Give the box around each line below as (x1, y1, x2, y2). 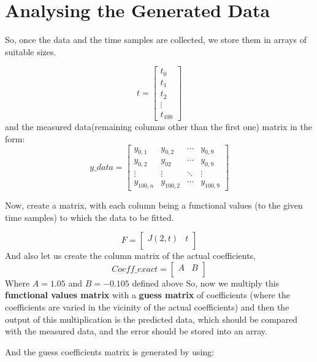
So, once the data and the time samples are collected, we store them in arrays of (5, 33, 307, 46)
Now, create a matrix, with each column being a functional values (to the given (5, 199, 303, 211)
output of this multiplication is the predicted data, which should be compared (5, 312, 298, 325)
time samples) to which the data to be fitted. (5, 210, 174, 223)
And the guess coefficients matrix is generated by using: (5, 345, 215, 358)
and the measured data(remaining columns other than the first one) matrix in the (5, 120, 312, 133)
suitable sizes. (5, 45, 56, 58)
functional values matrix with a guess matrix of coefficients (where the (5, 288, 290, 301)
